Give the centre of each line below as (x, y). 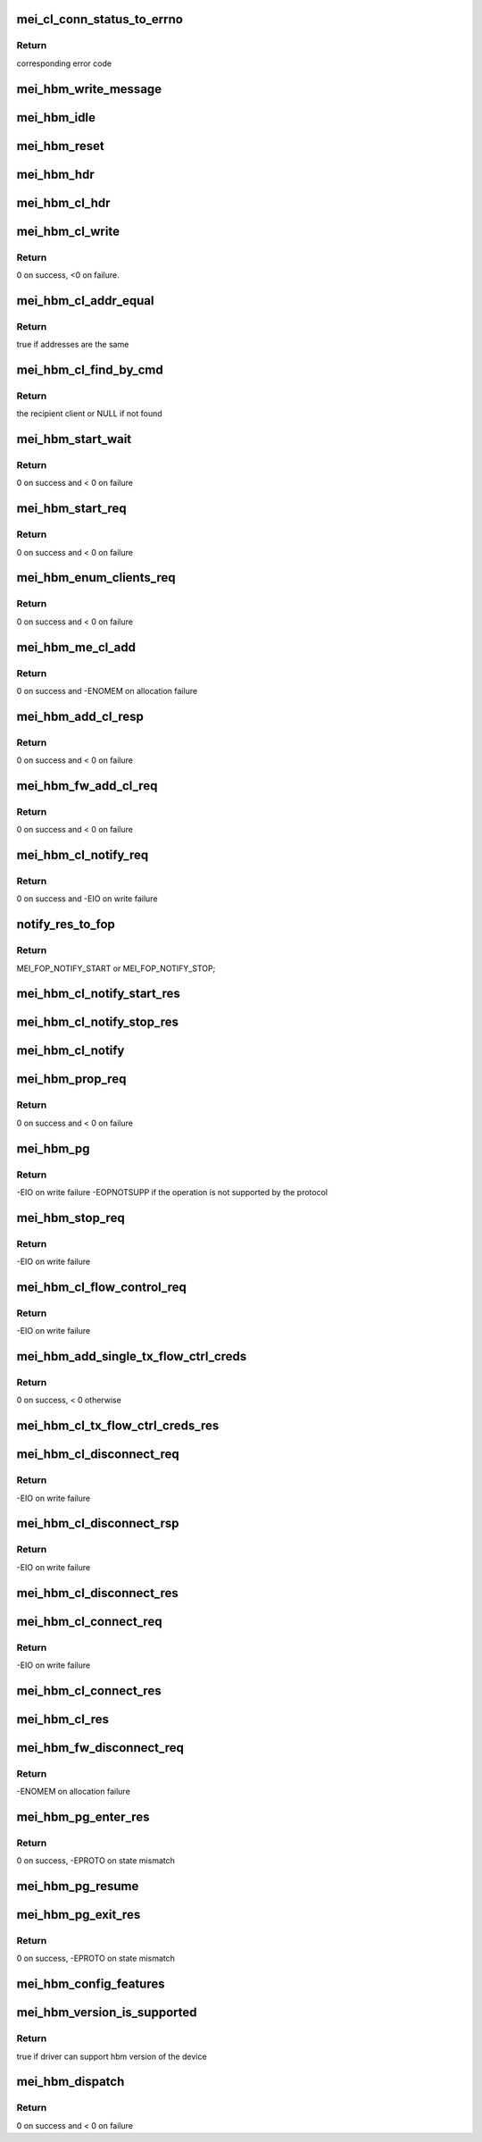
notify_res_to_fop (66, 925)
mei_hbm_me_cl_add (76, 647)
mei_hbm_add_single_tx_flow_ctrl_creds (132, 1356)
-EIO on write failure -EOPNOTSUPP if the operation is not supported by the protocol (172, 1192)
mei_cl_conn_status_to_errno (100, 19)
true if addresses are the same (73, 345)
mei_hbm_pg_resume (78, 1886)
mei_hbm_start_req (71, 509)
